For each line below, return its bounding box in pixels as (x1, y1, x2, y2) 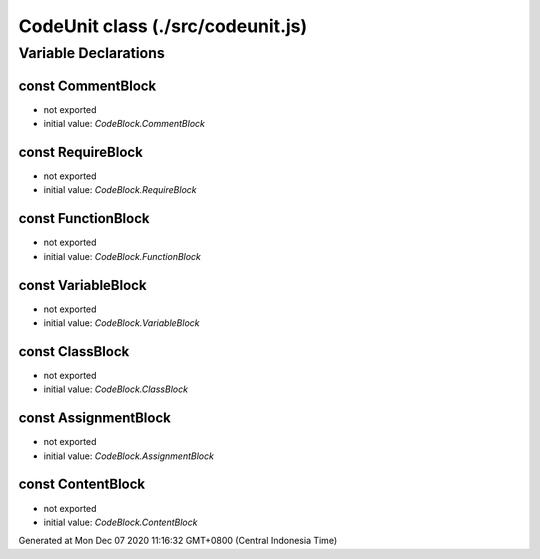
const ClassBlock (18, 343, 130, 360)
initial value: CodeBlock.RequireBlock (43, 184, 197, 196)
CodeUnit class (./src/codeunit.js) (18, 15, 308, 37)
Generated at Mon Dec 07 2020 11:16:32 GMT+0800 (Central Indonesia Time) (18, 535, 338, 547)
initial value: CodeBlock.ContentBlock (43, 516, 198, 528)
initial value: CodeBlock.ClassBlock (43, 383, 189, 395)
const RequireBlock (18, 143, 144, 160)
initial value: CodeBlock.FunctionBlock (43, 250, 202, 262)
